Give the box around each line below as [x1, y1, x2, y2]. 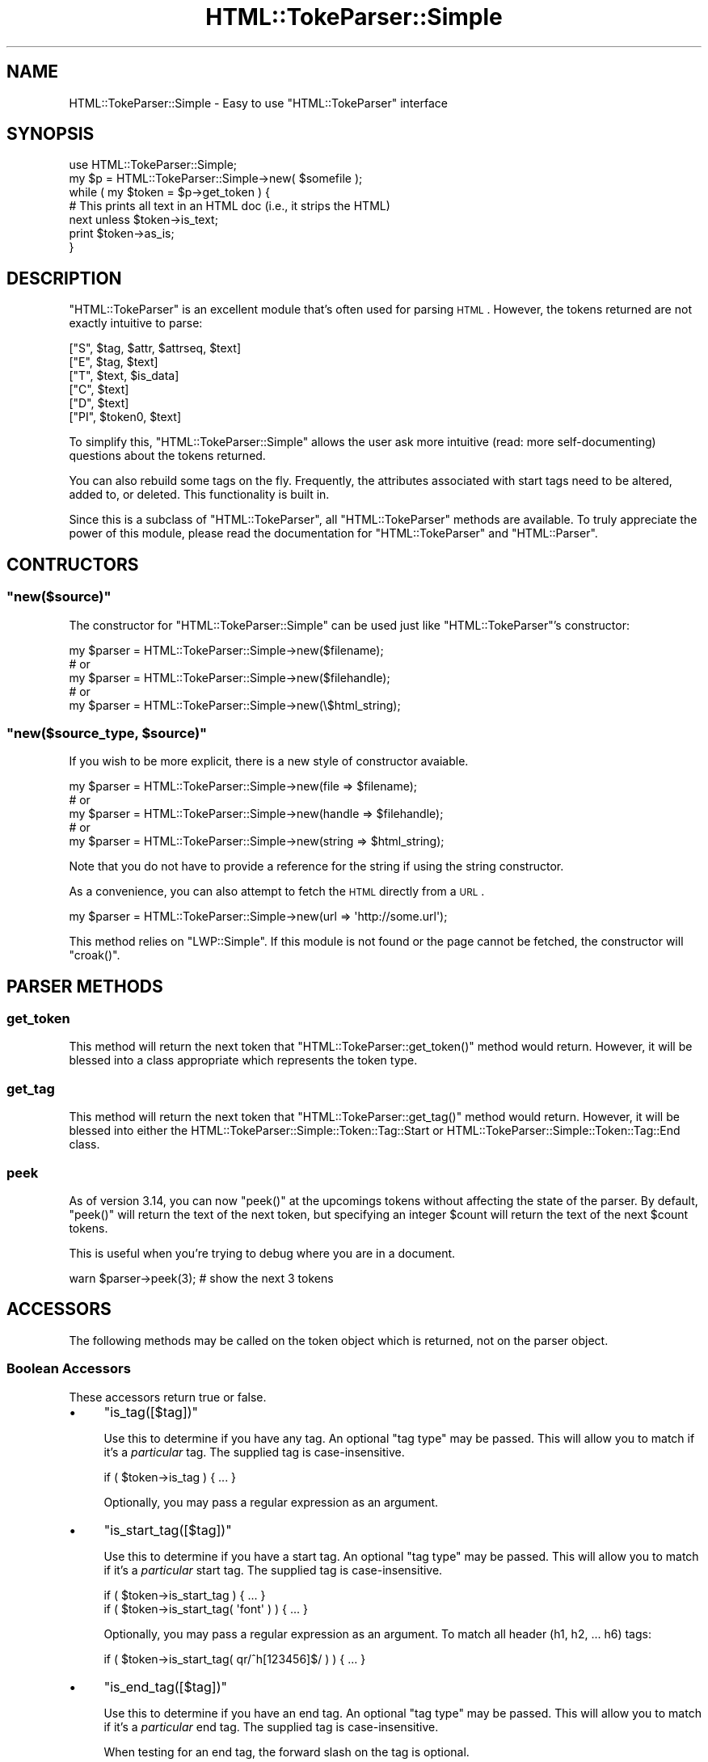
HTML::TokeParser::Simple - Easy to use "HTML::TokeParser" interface [69, 95, 448, 110]
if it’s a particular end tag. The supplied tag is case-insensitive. [103, 1719, 439, 1734]
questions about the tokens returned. [69, 449, 266, 463]
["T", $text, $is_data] [69, 369, 179, 383]
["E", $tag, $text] [69, 355, 158, 369]
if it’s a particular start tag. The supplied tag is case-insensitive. [103, 1562, 443, 1577]
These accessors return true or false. [69, 1389, 267, 1404]
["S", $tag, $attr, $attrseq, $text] [69, 341, 242, 356]
